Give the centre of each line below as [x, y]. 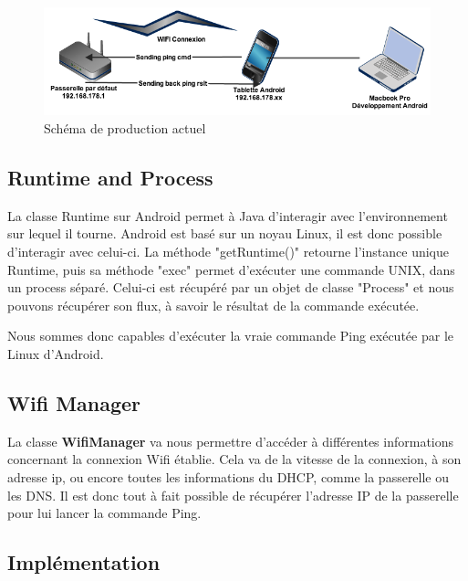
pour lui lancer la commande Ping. [104, 513]
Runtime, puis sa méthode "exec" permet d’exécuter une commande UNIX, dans [231, 269]
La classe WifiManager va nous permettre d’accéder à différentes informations [231, 441]
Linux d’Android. [56, 353]
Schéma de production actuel [125, 128]
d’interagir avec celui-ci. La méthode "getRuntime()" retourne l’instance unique [228, 251]
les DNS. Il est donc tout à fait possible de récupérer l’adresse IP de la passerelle [233, 495]
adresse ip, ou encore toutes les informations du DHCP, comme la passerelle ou [229, 476]
